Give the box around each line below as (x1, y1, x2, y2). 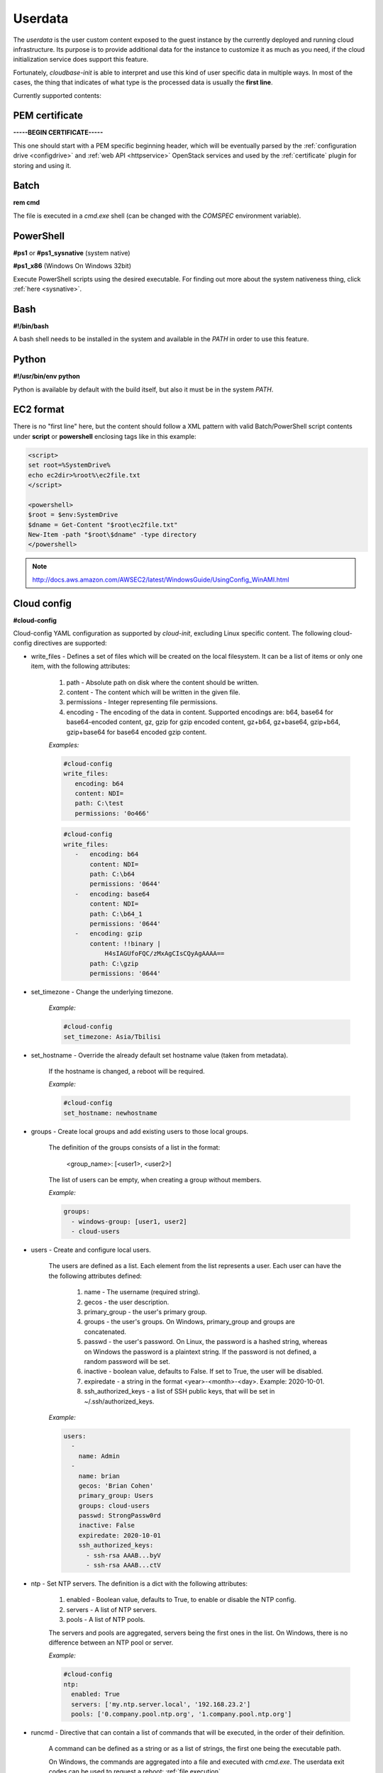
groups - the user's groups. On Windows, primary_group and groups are (84, 1318, 296, 1326)
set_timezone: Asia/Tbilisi (63, 1033, 161, 1040)
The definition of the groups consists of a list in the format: (48, 1143, 221, 1152)
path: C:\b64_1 (89, 910, 143, 918)
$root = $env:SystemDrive (28, 511, 118, 519)
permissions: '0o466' (74, 809, 150, 817)
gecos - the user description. (84, 1298, 170, 1306)
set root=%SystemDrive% (28, 461, 111, 469)
